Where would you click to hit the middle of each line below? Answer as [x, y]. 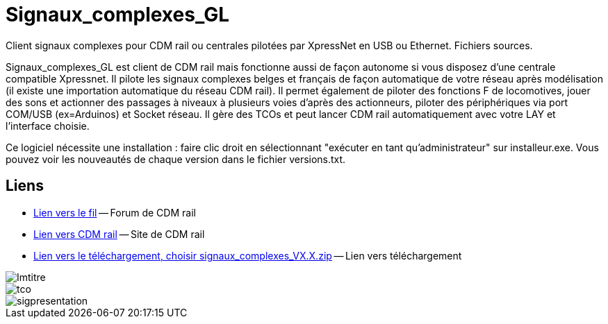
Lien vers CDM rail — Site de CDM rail [119, 234]
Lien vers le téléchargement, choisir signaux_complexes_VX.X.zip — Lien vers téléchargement [248, 255]
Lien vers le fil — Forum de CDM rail [115, 212]
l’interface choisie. [48, 126]
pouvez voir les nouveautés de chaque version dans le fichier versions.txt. [176, 159]
